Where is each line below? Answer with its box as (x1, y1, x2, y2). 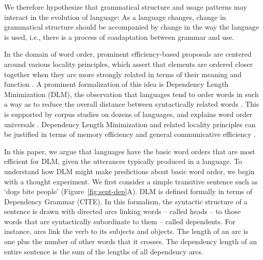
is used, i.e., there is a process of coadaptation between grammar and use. (4, 31, 234, 42)
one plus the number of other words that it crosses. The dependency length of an (4, 236, 257, 247)
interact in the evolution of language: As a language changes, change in (4, 11, 226, 22)
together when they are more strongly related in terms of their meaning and (4, 68, 242, 79)
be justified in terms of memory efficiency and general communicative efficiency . (4, 129, 256, 139)
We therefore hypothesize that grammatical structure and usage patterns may (4, 2, 247, 12)
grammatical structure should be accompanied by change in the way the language (4, 21, 259, 32)
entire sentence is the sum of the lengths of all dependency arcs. (4, 246, 203, 256)
